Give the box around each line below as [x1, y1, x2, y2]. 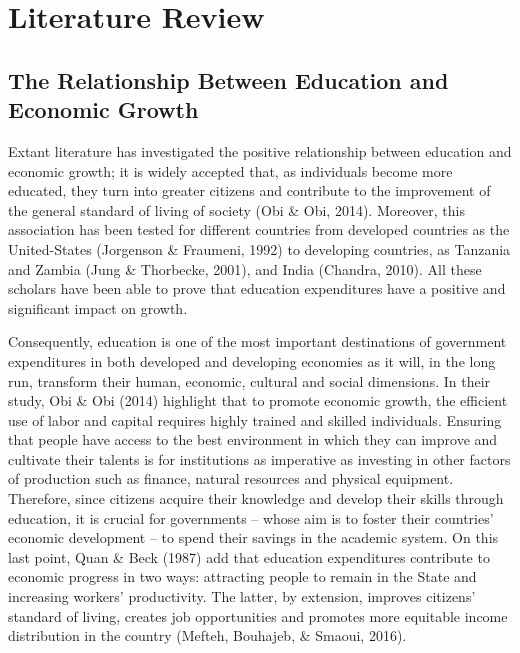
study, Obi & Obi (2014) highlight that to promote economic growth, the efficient [8, 390, 508, 411]
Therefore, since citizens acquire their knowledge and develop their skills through [8, 488, 504, 509]
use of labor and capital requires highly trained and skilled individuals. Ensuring [8, 409, 502, 430]
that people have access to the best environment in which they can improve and [8, 429, 498, 450]
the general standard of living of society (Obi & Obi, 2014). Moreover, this [8, 199, 465, 220]
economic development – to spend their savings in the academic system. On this [8, 527, 499, 548]
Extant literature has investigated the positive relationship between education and [8, 140, 512, 161]
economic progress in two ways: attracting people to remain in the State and [8, 566, 477, 587]
